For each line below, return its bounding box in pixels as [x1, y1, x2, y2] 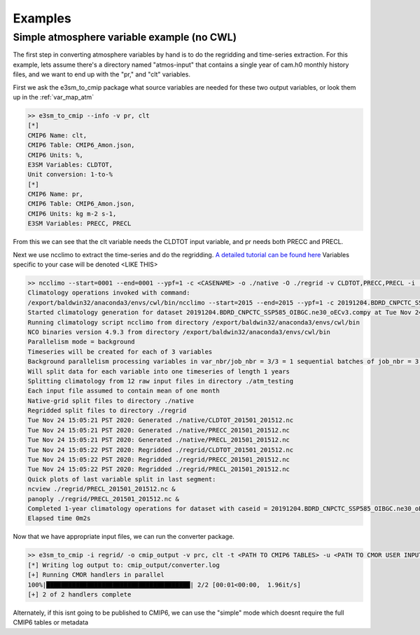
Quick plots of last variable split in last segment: [27, 475, 216, 483]
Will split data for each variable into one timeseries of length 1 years [27, 367, 290, 375]
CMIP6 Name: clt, [27, 131, 87, 139]
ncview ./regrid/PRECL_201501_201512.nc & [27, 485, 176, 493]
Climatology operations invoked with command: [27, 289, 190, 297]
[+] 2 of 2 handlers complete [27, 590, 132, 599]
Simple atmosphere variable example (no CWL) [13, 31, 237, 43]
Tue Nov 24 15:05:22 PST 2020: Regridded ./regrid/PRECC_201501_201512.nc [27, 456, 290, 464]
